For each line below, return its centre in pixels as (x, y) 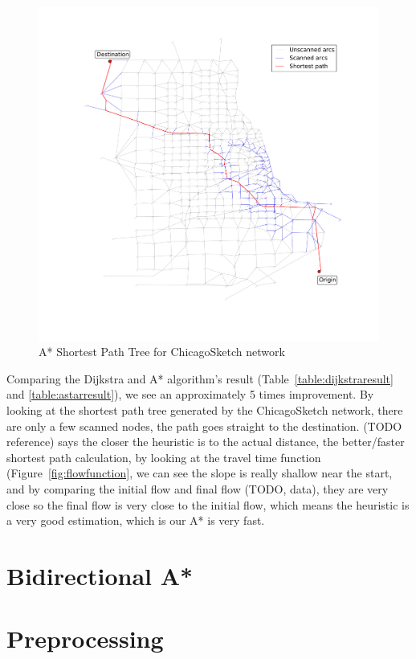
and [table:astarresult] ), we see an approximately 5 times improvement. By (190, 394)
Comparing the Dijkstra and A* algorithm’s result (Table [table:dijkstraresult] (200, 378)
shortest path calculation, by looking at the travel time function (164, 457)
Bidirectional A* (100, 576)
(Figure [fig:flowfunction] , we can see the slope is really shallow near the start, (200, 473)
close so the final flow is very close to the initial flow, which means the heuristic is (208, 504)
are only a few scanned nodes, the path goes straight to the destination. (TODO (204, 426)
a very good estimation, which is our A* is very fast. (136, 520)
